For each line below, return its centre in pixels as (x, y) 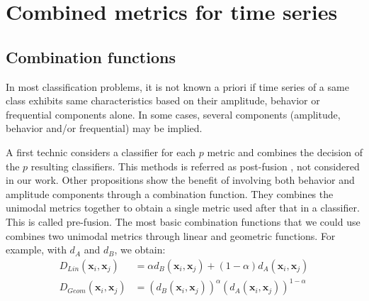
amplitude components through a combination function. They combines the (170, 193)
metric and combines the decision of (285, 152)
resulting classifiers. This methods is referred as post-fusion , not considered (195, 166)
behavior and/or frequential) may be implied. (104, 128)
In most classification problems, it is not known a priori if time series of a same (177, 86)
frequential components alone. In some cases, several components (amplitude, (173, 114)
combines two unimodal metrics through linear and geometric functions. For (171, 235)
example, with (36, 250)
